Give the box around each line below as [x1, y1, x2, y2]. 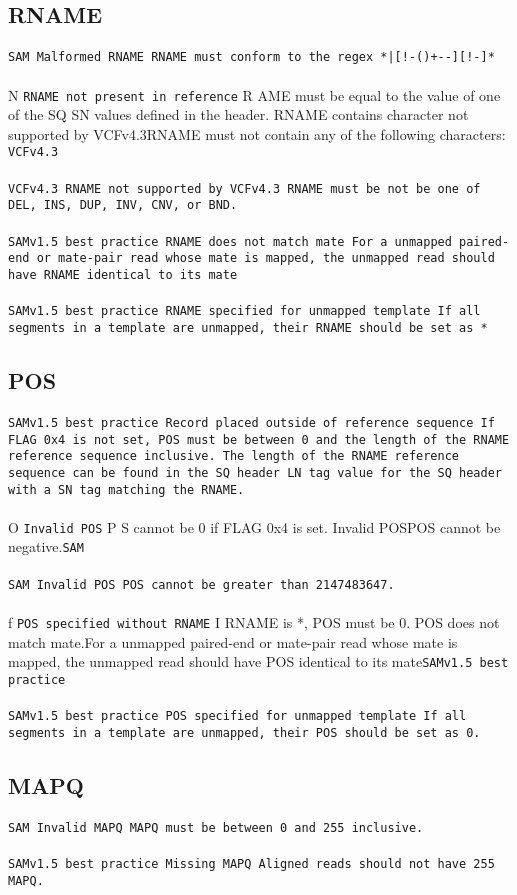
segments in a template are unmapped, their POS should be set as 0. [8, 725, 481, 740]
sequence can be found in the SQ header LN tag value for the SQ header [8, 465, 502, 480]
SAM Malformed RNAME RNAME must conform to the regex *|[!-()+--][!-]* [8, 50, 495, 65]
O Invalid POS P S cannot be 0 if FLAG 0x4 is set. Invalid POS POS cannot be [8, 516, 501, 537]
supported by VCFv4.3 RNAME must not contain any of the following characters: [8, 123, 506, 144]
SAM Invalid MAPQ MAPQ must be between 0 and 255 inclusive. [8, 820, 424, 835]
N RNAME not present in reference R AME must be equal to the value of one [8, 84, 501, 105]
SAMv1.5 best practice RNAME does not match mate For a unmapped [8, 234, 452, 249]
